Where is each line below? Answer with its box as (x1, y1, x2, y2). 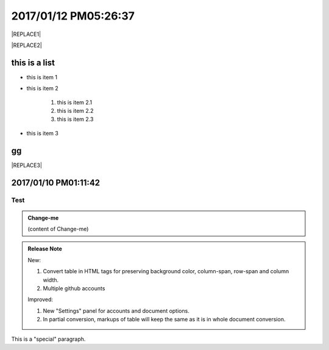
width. (43, 276, 59, 284)
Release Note (27, 245, 62, 252)
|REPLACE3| (11, 162, 43, 169)
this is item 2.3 (57, 116, 94, 123)
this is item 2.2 (57, 107, 94, 115)
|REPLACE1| (11, 30, 41, 38)
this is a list (11, 57, 55, 68)
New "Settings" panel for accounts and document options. (43, 307, 190, 314)
